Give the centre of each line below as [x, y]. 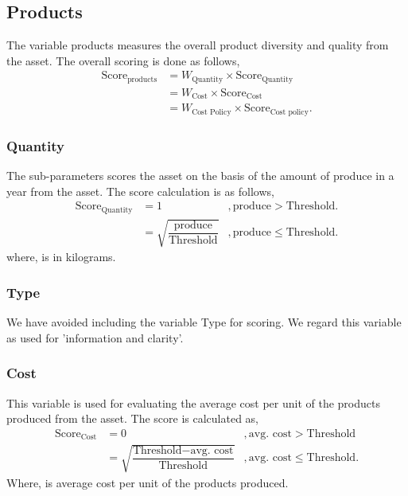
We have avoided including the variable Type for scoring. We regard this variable [204, 322]
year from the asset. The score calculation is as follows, [140, 191]
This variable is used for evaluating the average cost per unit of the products [193, 402]
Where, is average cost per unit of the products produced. [148, 482]
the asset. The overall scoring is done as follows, [123, 60]
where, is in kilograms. [61, 257]
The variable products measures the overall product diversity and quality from [198, 45]
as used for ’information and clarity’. [95, 337]
